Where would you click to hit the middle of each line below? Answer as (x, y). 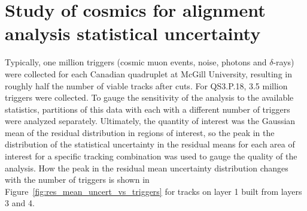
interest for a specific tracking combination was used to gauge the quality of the (151, 156)
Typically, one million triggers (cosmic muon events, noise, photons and (136, 62)
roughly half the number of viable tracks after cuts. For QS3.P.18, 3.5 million (146, 85)
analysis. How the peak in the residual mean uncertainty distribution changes (147, 168)
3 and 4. (20, 203)
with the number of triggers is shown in (77, 180)
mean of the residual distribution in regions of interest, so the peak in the (140, 132)
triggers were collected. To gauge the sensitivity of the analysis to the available (149, 97)
